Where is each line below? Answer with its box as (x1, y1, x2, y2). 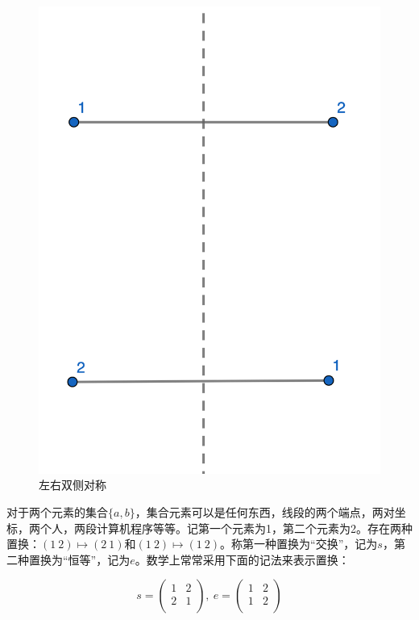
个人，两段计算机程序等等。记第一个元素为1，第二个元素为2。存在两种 (39, 519, 413, 536)
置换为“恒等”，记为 (28, 551, 131, 568)
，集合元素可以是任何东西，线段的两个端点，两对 (135, 504, 395, 521)
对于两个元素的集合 (6, 504, 108, 521)
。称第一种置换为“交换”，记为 (220, 535, 378, 552)
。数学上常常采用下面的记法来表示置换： (135, 551, 350, 568)
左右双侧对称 (39, 476, 106, 493)
